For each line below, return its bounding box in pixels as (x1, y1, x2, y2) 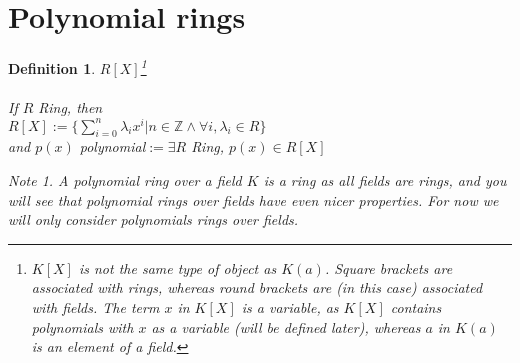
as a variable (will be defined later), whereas (151, 316, 421, 337)
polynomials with (31, 316, 134, 337)
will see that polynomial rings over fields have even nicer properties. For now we (8, 189, 499, 210)
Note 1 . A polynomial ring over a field (8, 170, 242, 191)
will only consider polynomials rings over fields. (8, 209, 299, 230)
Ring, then (38, 96, 103, 117)
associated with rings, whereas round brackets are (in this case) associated (31, 277, 483, 298)
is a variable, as (241, 297, 339, 317)
